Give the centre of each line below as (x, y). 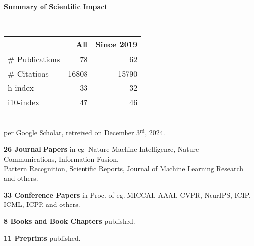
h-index (21, 88)
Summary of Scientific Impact (56, 6)
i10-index (24, 102)
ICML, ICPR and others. (42, 204)
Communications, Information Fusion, (61, 158)
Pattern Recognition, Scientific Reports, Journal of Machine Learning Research (124, 168)
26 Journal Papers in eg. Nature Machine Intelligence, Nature (102, 149)
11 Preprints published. (42, 237)
